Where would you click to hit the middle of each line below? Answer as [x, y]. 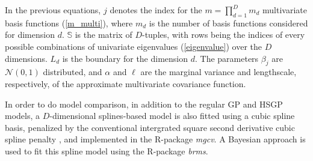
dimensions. [26, 58]
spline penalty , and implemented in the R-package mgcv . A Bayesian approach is [155, 139]
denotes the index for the [156, 10]
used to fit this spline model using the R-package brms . [107, 150]
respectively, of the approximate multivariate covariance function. [126, 83]
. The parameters [227, 58]
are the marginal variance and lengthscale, [218, 72]
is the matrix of [104, 35]
